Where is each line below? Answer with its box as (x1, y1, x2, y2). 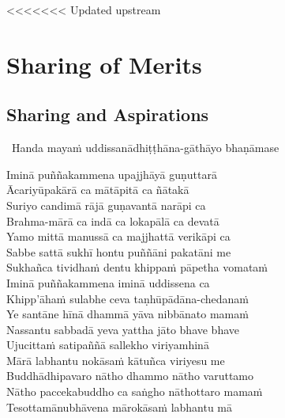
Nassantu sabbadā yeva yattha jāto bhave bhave (6, 321, 240, 337)
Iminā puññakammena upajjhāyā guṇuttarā (6, 165, 217, 182)
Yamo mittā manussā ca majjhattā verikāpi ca (6, 228, 231, 245)
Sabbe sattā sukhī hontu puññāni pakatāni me (6, 243, 231, 260)
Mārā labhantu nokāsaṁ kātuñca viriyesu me (6, 351, 225, 368)
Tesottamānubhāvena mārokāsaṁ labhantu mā (6, 398, 233, 415)
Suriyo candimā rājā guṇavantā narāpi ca (6, 196, 206, 213)
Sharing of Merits (6, 47, 202, 80)
